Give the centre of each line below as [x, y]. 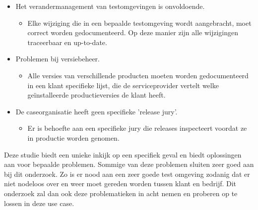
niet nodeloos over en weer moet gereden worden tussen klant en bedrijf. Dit [120, 184]
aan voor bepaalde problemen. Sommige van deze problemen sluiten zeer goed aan [129, 164]
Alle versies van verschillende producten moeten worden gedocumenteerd [138, 75]
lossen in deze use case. [39, 203]
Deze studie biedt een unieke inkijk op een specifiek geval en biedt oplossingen [123, 154]
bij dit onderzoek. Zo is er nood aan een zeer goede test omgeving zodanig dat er [127, 174]
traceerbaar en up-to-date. [67, 42]
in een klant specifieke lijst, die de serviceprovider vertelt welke [123, 85]
